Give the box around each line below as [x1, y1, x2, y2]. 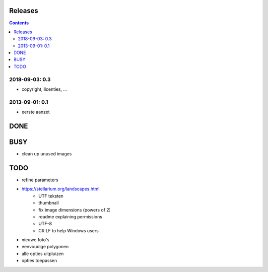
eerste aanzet [21, 109, 50, 115]
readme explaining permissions [38, 213, 103, 219]
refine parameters [21, 177, 59, 183]
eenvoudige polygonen [21, 244, 69, 250]
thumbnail [38, 200, 59, 206]
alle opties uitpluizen [21, 251, 64, 257]
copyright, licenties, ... [21, 86, 67, 92]
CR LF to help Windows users [38, 227, 99, 233]
